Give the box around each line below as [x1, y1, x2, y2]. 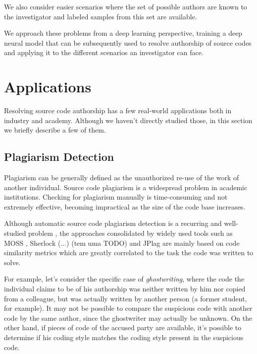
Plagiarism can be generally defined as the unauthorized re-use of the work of [4, 172, 239, 183]
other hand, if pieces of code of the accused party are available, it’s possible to [4, 322, 242, 333]
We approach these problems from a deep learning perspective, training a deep [4, 28, 243, 38]
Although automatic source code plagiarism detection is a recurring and [4, 218, 222, 228]
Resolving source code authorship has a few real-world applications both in [4, 105, 232, 116]
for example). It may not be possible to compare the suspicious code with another [4, 303, 253, 313]
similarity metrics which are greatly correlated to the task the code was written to [4, 247, 254, 258]
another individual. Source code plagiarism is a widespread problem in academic [4, 182, 248, 192]
